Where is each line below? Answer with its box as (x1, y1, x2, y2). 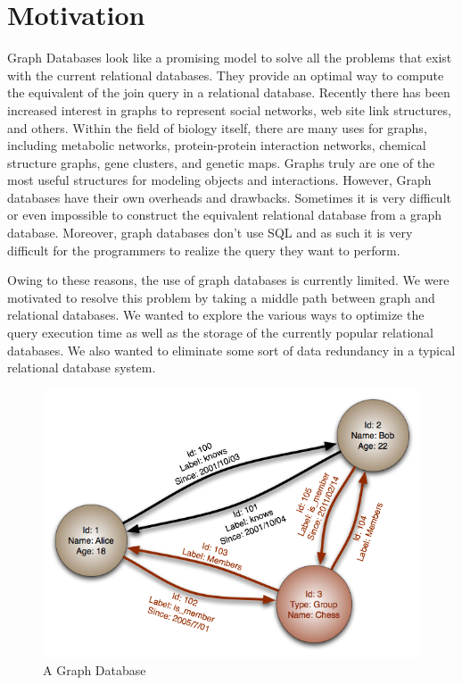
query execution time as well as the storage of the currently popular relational (7, 323, 434, 342)
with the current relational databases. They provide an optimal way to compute (7, 65, 444, 84)
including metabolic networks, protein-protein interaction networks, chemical (7, 136, 426, 155)
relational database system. (7, 358, 156, 377)
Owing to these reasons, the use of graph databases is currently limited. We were (7, 271, 450, 289)
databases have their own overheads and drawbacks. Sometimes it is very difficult (7, 188, 451, 206)
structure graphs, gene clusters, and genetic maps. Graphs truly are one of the (7, 153, 435, 171)
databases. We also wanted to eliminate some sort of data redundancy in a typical (7, 340, 456, 359)
